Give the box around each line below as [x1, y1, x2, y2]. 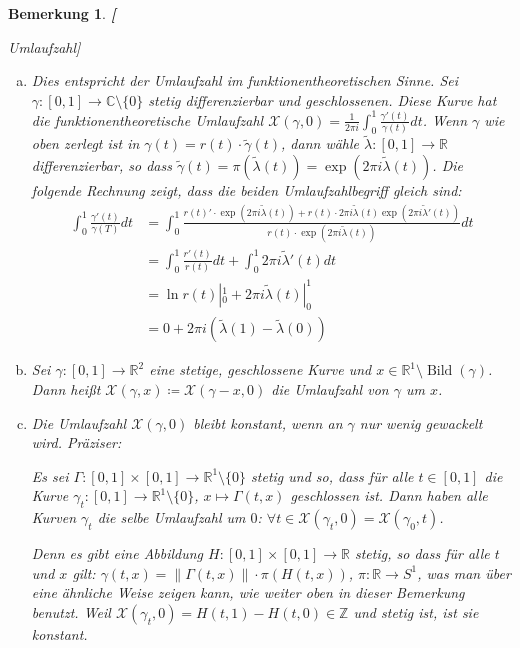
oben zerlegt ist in [31, 133, 140, 154]
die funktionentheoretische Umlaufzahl [31, 109, 264, 130]
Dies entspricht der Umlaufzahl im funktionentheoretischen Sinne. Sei [31, 70, 459, 91]
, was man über [417, 562, 511, 583]
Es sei [31, 465, 69, 486]
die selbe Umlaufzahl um [97, 507, 246, 528]
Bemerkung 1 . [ [8, 3, 116, 23]
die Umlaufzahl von [271, 379, 389, 400]
